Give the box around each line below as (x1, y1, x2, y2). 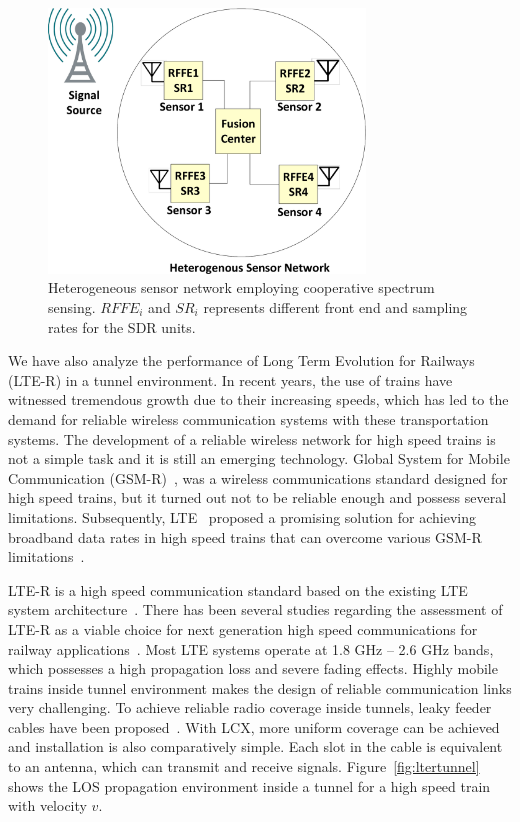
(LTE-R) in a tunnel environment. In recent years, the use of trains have (8, 369, 453, 390)
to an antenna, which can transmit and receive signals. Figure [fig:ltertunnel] (8, 756, 480, 777)
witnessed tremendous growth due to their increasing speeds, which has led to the (8, 389, 509, 410)
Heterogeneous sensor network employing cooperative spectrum (48, 277, 435, 298)
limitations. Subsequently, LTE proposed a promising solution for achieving (8, 506, 477, 527)
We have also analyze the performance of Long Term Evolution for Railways (8, 350, 475, 371)
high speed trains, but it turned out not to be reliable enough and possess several (8, 487, 507, 508)
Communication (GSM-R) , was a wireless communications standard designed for (8, 467, 508, 488)
